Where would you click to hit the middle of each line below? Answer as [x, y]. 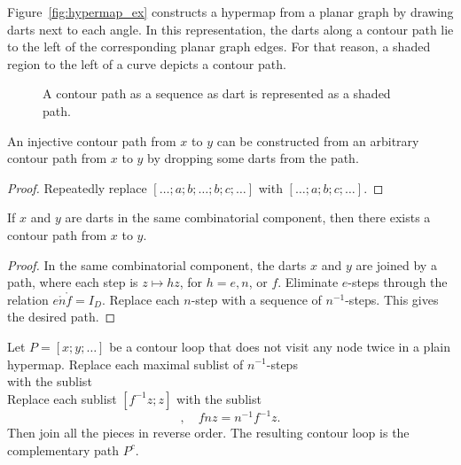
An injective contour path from [92, 140]
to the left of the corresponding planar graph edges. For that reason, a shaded [219, 46]
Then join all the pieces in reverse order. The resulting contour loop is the [208, 433]
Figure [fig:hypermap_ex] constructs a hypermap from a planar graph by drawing [230, 12]
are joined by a [396, 264]
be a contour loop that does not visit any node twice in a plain [280, 346]
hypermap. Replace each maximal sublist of [125, 364]
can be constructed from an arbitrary [318, 140]
